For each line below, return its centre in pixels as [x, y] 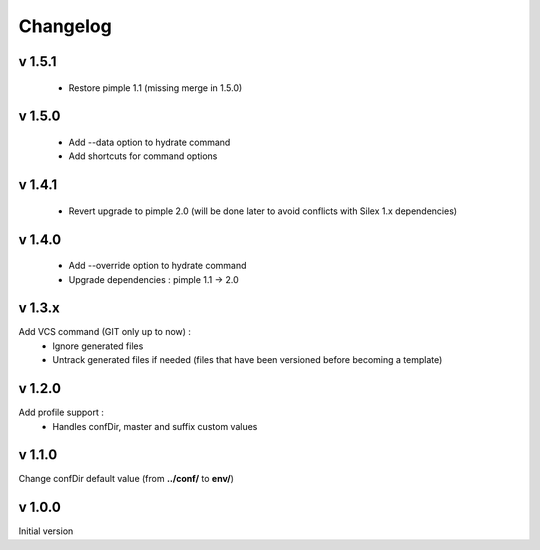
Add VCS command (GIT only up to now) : [105, 332]
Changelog [65, 26]
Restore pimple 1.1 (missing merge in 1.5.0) [155, 87]
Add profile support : [61, 412]
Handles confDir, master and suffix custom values [155, 426]
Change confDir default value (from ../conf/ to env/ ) [126, 479]
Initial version [46, 531]
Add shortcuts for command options [143, 156]
